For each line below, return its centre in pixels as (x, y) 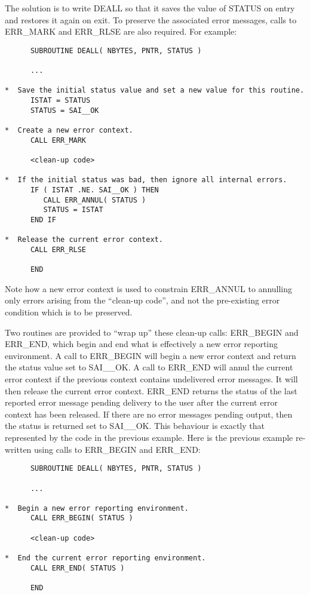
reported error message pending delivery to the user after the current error (141, 402)
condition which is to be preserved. (69, 312)
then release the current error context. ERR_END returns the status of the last (151, 390)
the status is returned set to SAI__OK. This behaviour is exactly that (135, 426)
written (18, 449)
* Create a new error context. (69, 131)
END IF (43, 220)
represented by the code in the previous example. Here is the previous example (149, 437)
